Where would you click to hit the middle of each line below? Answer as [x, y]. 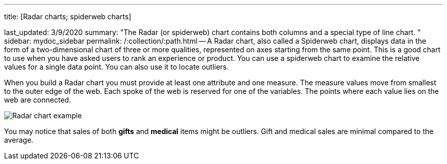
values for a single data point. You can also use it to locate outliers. [117, 67]
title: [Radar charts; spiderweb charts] [68, 17]
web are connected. [38, 100]
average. [19, 140]
